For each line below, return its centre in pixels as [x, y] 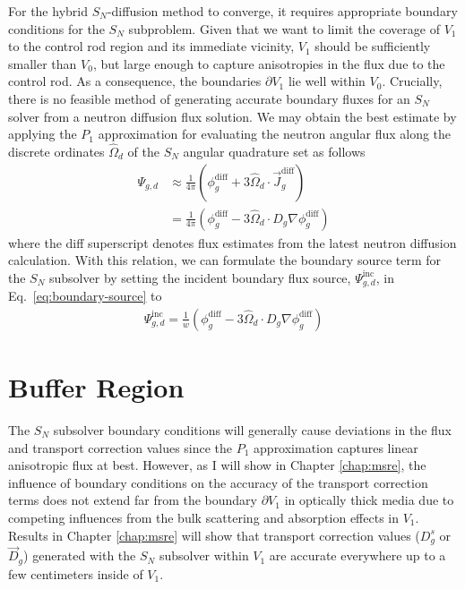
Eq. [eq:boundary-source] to [85, 296]
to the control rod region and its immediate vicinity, [151, 46]
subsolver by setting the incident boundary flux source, [200, 277]
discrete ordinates [56, 151]
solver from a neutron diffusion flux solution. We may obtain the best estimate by [232, 116]
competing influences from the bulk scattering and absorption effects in [203, 517]
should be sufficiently [373, 46]
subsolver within [204, 555]
